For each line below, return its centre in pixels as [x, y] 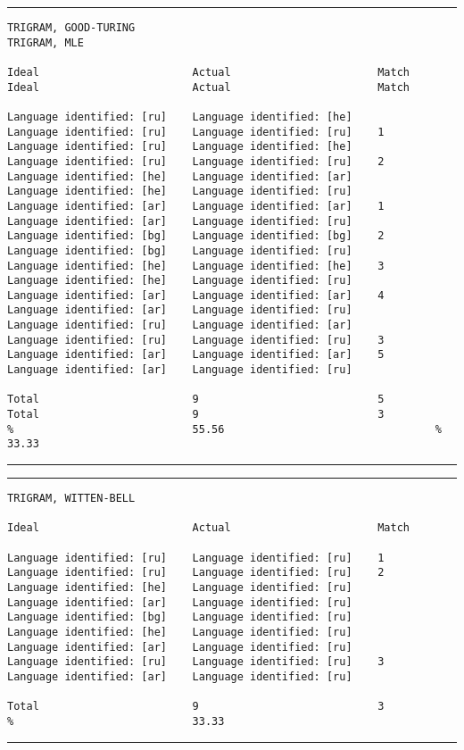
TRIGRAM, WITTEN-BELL [71, 499]
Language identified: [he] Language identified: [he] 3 [196, 266]
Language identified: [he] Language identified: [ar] [180, 176]
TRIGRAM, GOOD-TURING [71, 28]
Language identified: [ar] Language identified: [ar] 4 [196, 295]
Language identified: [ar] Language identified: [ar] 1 [196, 206]
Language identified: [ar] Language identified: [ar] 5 [196, 355]
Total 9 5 [196, 400]
